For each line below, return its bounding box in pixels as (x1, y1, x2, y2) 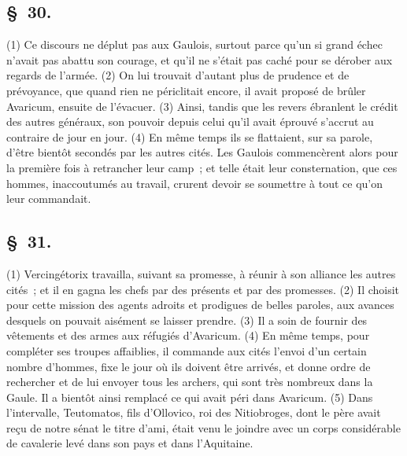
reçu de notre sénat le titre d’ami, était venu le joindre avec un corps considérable (6, 419, 401, 436)
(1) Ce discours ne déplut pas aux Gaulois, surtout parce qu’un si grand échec (6, 36, 383, 53)
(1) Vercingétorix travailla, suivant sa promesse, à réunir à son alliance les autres (6, 265, 396, 281)
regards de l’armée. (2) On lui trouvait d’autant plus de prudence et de (6, 67, 350, 83)
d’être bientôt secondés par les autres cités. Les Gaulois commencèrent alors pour (6, 144, 398, 160)
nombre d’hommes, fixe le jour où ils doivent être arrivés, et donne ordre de (6, 358, 371, 374)
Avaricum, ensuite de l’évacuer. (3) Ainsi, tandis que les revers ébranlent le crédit (6, 97, 398, 114)
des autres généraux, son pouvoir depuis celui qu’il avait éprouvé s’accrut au (6, 113, 374, 130)
